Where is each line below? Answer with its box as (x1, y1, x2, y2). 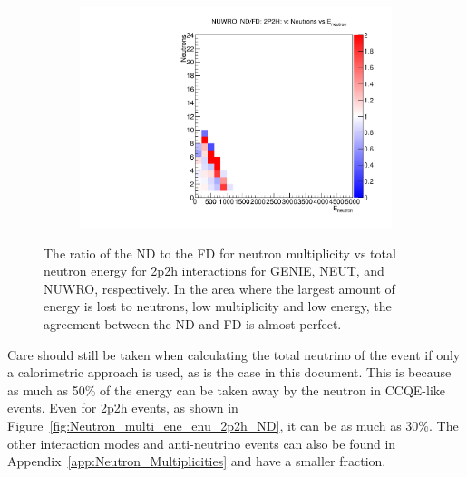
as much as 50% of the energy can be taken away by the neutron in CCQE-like (7, 380, 445, 399)
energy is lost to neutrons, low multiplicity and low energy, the (44, 297, 392, 316)
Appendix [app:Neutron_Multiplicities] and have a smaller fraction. (7, 452, 386, 471)
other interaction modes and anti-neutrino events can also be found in (7, 433, 396, 453)
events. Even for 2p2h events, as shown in (7, 398, 238, 417)
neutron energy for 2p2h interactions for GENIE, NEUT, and (44, 261, 384, 280)
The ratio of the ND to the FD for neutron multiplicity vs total (44, 243, 396, 262)
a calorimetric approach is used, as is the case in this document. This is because (7, 363, 452, 382)
